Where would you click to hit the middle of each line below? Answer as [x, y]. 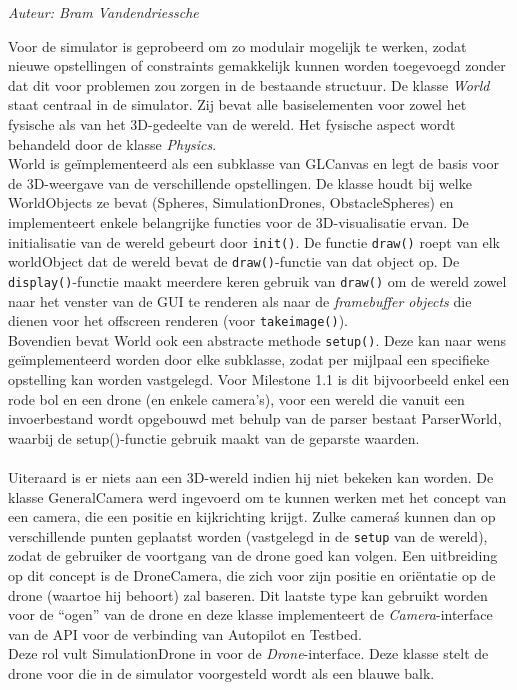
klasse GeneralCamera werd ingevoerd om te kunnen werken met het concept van [257, 496]
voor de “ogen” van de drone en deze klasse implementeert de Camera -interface [250, 614]
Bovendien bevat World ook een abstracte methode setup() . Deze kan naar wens [257, 339]
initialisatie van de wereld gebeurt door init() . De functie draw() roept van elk [254, 241]
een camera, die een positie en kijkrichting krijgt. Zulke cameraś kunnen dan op [252, 516]
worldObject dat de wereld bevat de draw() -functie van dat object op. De [234, 261]
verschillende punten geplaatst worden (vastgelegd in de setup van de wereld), [248, 535]
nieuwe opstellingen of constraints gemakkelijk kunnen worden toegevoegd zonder [257, 65]
